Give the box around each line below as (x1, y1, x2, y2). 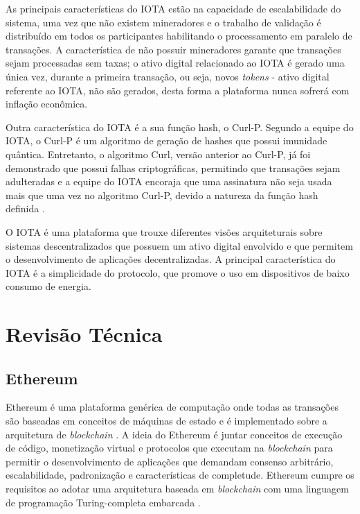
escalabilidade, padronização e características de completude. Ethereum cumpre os (6, 468, 354, 482)
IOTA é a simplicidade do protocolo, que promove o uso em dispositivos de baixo (6, 265, 350, 280)
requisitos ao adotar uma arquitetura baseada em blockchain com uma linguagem (6, 481, 349, 496)
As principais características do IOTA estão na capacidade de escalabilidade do (6, 1, 341, 15)
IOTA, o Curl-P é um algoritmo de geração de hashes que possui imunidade (6, 133, 327, 148)
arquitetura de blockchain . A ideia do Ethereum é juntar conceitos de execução (6, 427, 343, 441)
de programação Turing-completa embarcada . (6, 495, 201, 509)
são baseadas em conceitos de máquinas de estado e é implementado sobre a (6, 413, 327, 428)
